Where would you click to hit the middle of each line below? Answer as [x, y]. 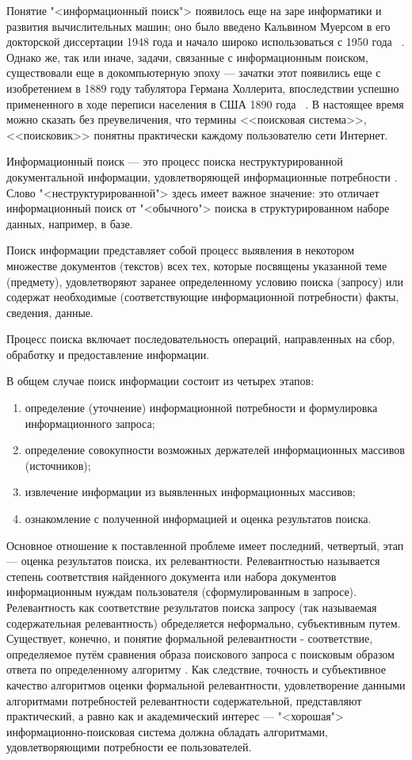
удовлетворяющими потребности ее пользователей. [129, 747]
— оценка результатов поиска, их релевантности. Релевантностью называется [193, 561]
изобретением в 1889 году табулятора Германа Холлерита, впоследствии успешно [203, 88]
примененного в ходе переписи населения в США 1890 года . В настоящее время [205, 103]
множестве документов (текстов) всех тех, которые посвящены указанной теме [197, 265]
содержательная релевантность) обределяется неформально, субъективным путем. [204, 623]
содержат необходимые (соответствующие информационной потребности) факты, [203, 297]
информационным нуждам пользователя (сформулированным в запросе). [181, 592]
